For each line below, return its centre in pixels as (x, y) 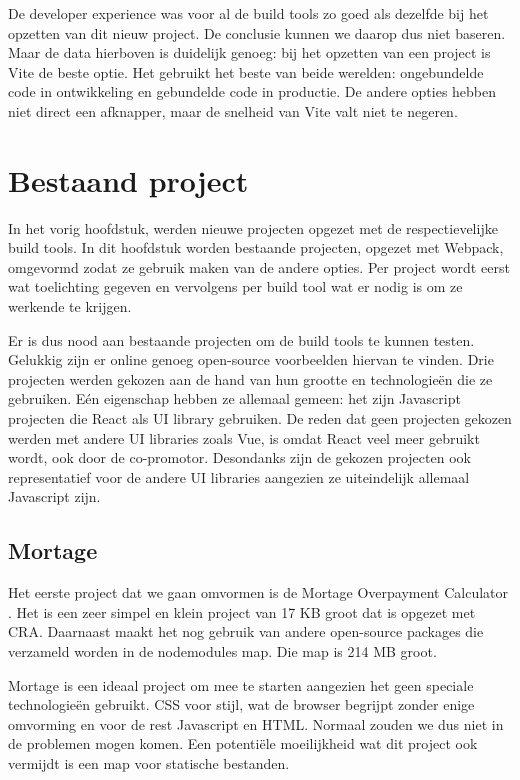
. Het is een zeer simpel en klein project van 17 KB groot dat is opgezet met (242, 611)
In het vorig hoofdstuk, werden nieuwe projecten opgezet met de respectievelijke (253, 227)
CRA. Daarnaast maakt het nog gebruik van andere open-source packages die (246, 631)
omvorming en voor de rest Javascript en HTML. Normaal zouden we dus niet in (256, 723)
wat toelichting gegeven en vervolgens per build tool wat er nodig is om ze (235, 286)
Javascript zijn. (54, 496)
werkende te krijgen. (70, 306)
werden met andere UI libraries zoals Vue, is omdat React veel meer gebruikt (244, 437)
